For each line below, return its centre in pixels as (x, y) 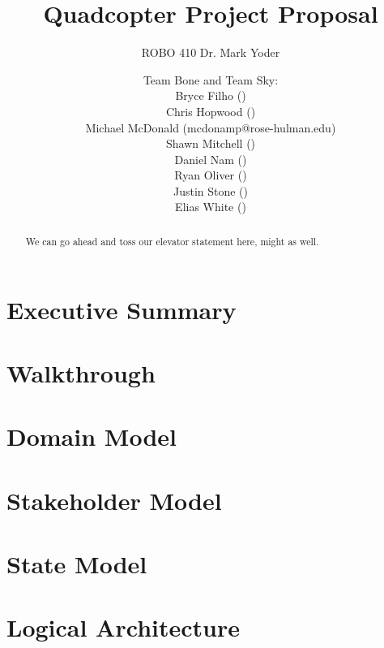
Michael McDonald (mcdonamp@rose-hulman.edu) (211, 127)
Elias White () (211, 207)
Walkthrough (81, 372)
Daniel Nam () (211, 159)
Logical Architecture (123, 627)
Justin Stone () (211, 190)
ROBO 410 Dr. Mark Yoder (211, 52)
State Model (77, 564)
